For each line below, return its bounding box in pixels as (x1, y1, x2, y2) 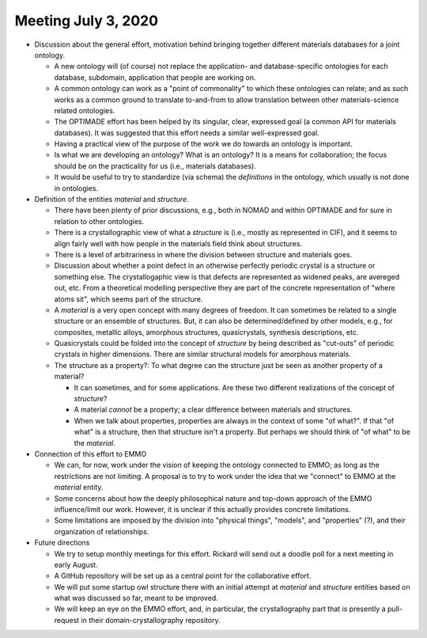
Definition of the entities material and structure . (34, 195, 189, 204)
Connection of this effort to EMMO (34, 450, 147, 458)
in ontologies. (54, 183, 99, 193)
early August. (54, 560, 98, 569)
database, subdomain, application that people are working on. (54, 72, 256, 82)
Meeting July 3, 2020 (14, 12, 158, 29)
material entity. (54, 483, 104, 492)
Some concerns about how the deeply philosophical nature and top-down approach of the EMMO (54, 493, 372, 503)
